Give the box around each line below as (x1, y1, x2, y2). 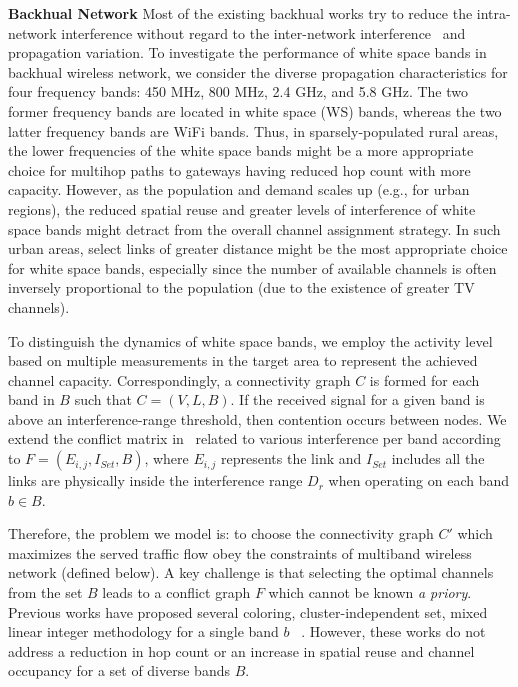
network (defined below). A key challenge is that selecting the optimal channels (8, 562, 494, 583)
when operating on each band (328, 470, 510, 491)
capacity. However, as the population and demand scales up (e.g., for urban (8, 179, 470, 200)
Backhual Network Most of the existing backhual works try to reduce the (8, 3, 473, 23)
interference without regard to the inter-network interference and (61, 22, 466, 43)
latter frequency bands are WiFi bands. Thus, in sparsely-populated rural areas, (8, 120, 499, 141)
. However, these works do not (301, 621, 486, 642)
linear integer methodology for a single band (8, 621, 279, 642)
